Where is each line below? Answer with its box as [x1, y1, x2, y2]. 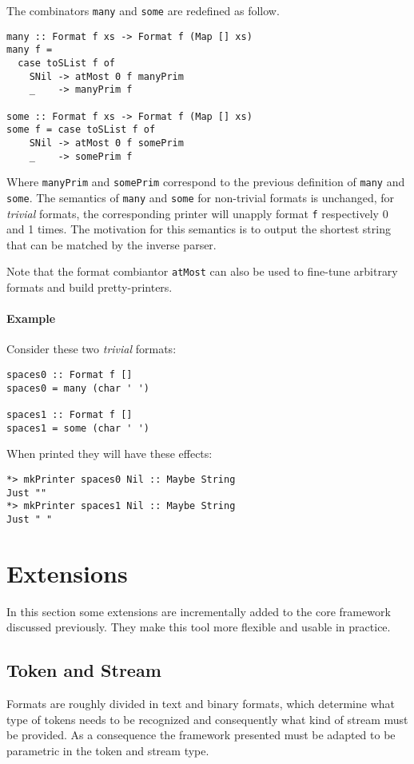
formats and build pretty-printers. [6, 279, 173, 296]
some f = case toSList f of [6, 124, 156, 136]
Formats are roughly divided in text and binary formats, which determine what [6, 695, 395, 712]
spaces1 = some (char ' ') [6, 422, 149, 434]
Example [6, 310, 56, 327]
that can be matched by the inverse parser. [6, 236, 217, 253]
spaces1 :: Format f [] [6, 408, 133, 420]
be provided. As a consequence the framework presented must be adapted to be [6, 726, 396, 743]
